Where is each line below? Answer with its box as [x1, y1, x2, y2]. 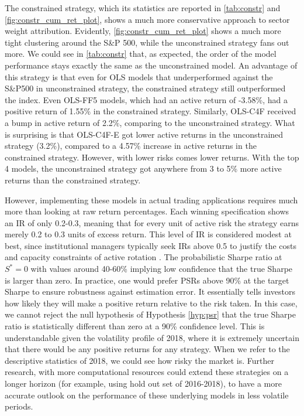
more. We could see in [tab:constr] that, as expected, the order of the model [5, 47, 277, 60]
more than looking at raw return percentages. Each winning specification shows [5, 205, 289, 217]
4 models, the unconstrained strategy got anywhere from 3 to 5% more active [5, 162, 282, 175]
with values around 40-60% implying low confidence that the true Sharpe [30, 262, 293, 275]
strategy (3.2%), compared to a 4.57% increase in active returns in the [5, 139, 257, 152]
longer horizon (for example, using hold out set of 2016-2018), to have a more [5, 377, 282, 389]
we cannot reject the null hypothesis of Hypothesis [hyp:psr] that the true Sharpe [5, 308, 296, 320]
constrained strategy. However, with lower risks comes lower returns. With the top [5, 151, 299, 163]
